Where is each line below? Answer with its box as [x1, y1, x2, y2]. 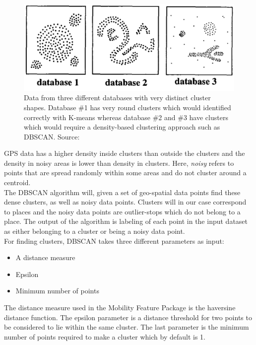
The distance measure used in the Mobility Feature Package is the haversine [4, 302, 236, 313]
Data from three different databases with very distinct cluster [24, 92, 211, 103]
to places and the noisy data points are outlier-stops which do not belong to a [4, 206, 241, 216]
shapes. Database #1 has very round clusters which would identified [24, 102, 231, 112]
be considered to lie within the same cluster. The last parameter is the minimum [4, 322, 249, 332]
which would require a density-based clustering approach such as [24, 122, 220, 132]
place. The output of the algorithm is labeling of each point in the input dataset [4, 216, 248, 226]
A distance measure [15, 252, 75, 263]
